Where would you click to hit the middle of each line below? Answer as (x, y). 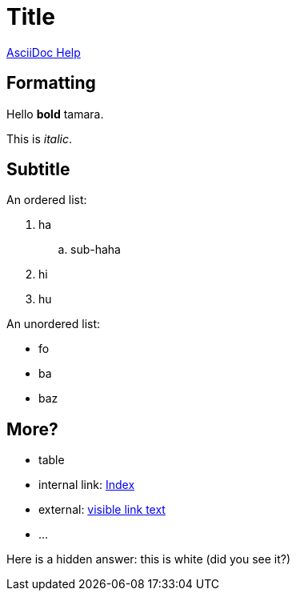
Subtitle (38, 170)
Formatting (51, 83)
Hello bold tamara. (55, 114)
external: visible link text (102, 510)
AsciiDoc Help (44, 52)
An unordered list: (54, 324)
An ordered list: (47, 200)
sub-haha (96, 250)
